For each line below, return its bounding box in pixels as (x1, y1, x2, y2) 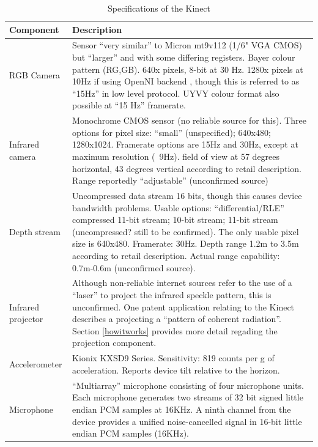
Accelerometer (9, 358, 62, 370)
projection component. (72, 336, 157, 349)
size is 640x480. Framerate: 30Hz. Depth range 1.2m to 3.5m (72, 237, 299, 250)
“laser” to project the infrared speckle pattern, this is (72, 288, 272, 301)
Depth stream (9, 225, 61, 238)
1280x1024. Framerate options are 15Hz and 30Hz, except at (72, 138, 298, 151)
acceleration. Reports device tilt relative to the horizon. (72, 363, 280, 376)
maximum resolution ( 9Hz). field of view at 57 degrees (72, 150, 280, 163)
